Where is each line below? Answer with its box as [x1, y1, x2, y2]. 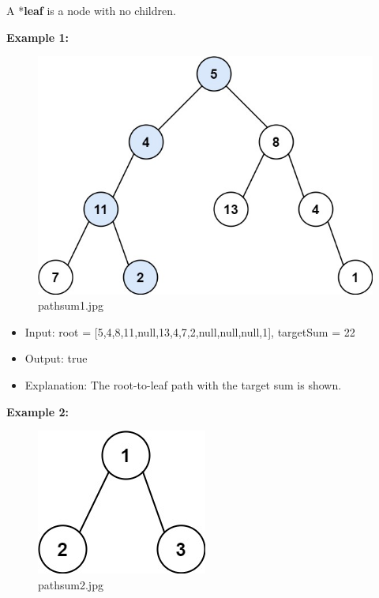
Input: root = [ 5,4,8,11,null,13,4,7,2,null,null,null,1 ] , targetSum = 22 [24, 323, 355, 340]
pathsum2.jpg [38, 576, 103, 592]
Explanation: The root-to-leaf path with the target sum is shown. [24, 377, 342, 393]
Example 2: [6, 403, 69, 419]
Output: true [24, 350, 88, 367]
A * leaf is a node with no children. [6, 2, 176, 18]
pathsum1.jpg [38, 297, 103, 314]
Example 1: [6, 28, 69, 45]
